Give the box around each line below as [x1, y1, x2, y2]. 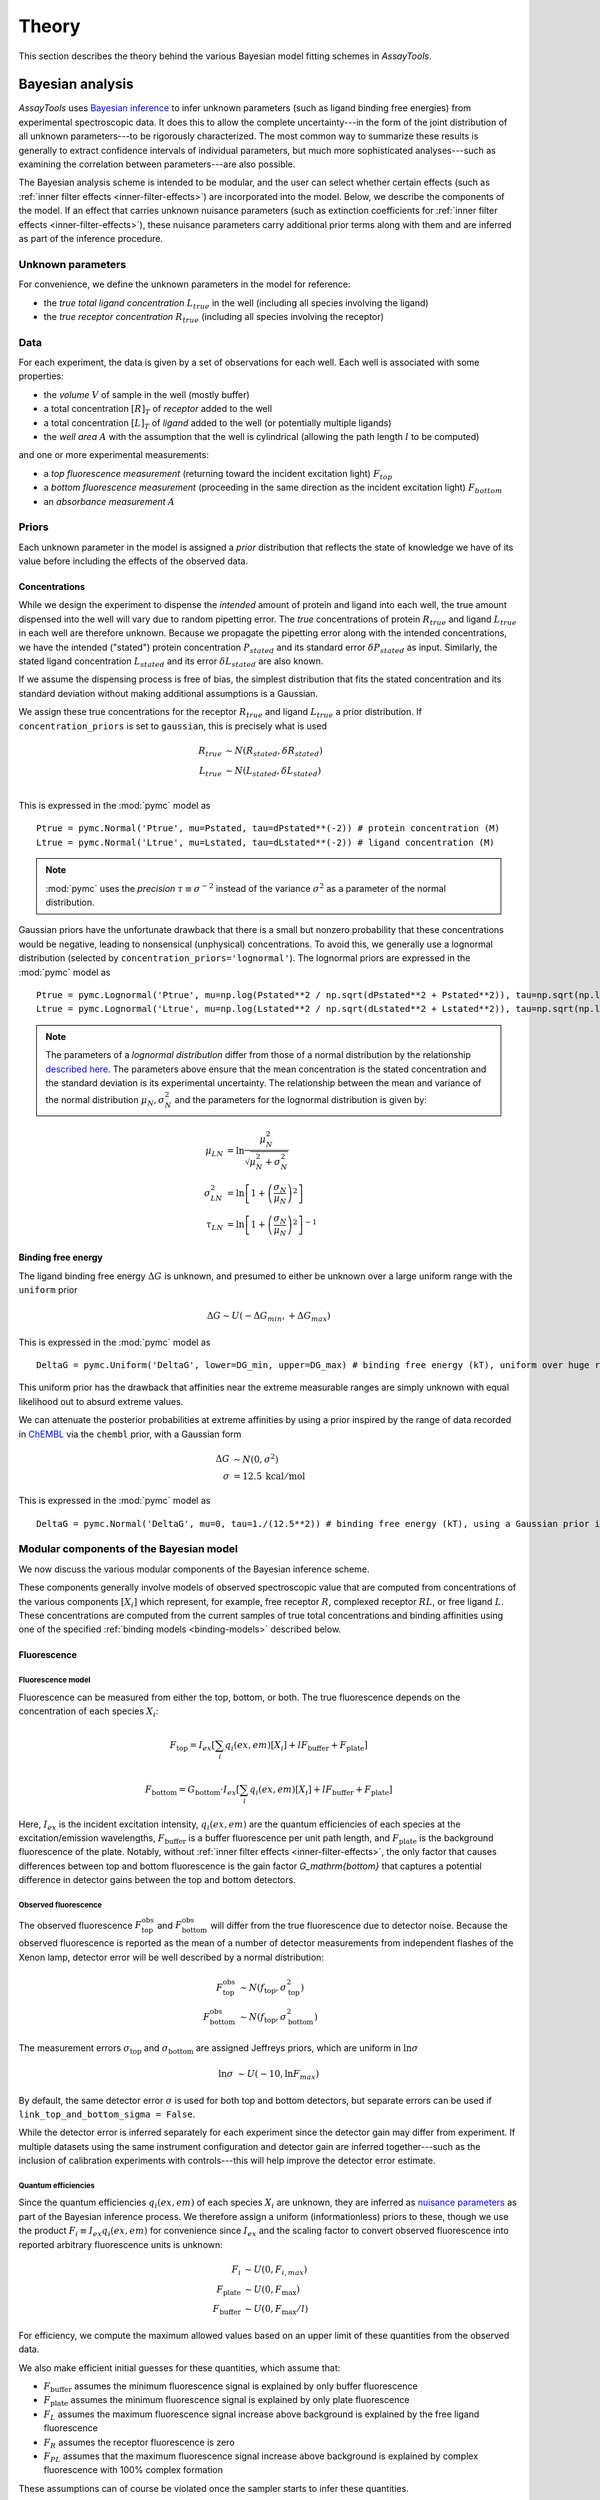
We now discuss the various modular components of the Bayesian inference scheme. [18, 1563, 370, 1575]
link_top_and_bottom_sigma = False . [18, 2108, 196, 2120]
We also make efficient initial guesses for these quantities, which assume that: [18, 2361, 341, 2374]
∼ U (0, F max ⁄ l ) [244, 2303, 309, 2317]
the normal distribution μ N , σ [45, 1094, 165, 1108]
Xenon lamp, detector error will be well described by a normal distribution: [18, 1951, 325, 1963]
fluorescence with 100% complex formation [43, 2464, 224, 2476]
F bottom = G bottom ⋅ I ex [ [145, 1783, 240, 1797]
